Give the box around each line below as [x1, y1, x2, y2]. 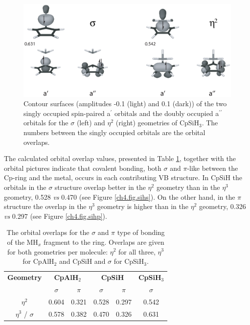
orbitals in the [4, 182, 46, 192]
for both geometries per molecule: [7, 246, 108, 256]
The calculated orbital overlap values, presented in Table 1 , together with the [4, 153, 236, 163]
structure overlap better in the [54, 182, 146, 192]
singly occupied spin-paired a [23, 108, 111, 118]
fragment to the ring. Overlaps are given [43, 236, 164, 247]
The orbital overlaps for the [6, 227, 90, 237]
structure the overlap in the [4, 201, 87, 211]
